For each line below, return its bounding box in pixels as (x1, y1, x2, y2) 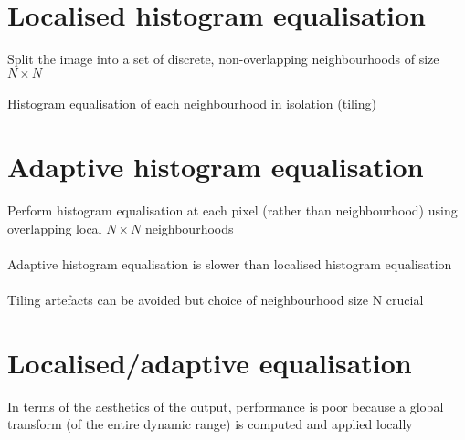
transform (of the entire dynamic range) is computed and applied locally (7, 414, 413, 434)
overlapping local (7, 218, 102, 237)
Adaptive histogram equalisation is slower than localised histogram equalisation (7, 254, 452, 273)
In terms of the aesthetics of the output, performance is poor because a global (7, 396, 444, 415)
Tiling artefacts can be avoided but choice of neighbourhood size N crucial (7, 290, 424, 309)
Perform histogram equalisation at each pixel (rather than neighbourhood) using (7, 201, 458, 220)
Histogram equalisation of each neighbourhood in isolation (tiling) (7, 94, 377, 113)
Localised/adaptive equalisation (7, 343, 412, 381)
